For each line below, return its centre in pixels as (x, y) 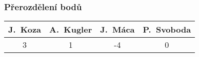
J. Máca (117, 30)
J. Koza (25, 30)
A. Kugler (71, 30)
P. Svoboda (167, 30)
